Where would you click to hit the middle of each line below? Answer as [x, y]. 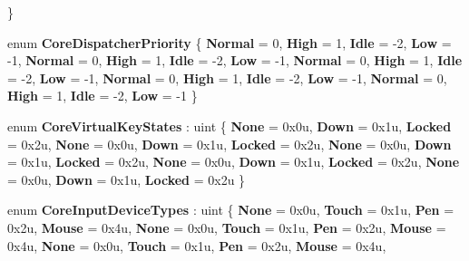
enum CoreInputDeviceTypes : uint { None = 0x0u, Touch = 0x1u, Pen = [231, 210]
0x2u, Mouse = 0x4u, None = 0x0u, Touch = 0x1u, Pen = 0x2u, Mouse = [227, 227]
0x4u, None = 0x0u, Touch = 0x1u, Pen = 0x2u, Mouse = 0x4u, [197, 245]
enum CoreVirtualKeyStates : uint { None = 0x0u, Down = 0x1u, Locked [230, 126]
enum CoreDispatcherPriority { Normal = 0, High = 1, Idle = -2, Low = [230, 42]
